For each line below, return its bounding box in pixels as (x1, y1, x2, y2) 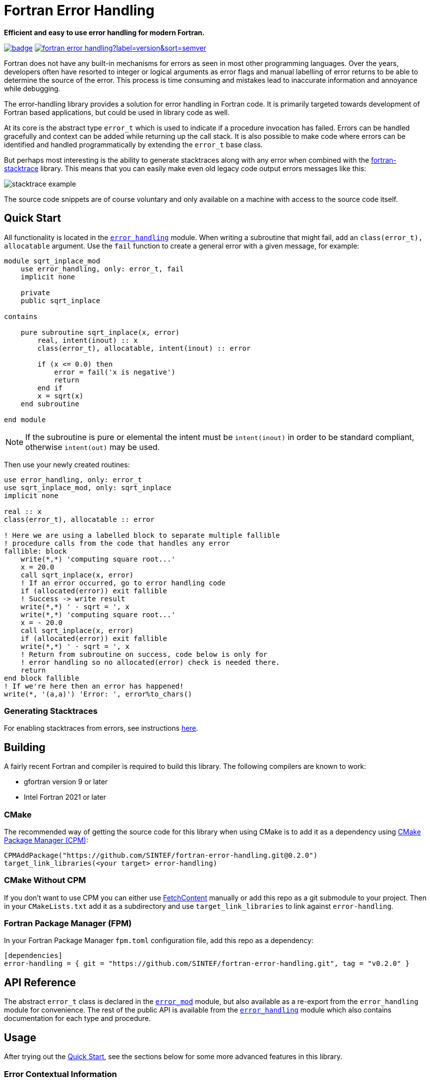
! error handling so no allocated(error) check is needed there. (20, 658, 280, 666)
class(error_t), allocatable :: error (4, 515, 155, 523)
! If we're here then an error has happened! (4, 682, 184, 690)
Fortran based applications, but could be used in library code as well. (4, 108, 230, 117)
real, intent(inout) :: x (37, 336, 138, 344)
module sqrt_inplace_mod (4, 256, 100, 265)
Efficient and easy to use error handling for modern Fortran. (4, 28, 205, 37)
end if (37, 383, 63, 392)
